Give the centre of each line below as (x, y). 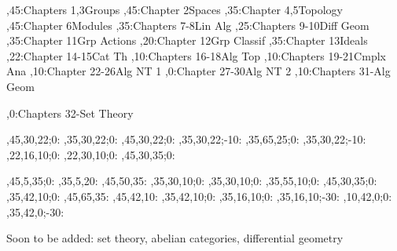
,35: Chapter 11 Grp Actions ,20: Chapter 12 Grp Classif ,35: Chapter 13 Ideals (187, 40)
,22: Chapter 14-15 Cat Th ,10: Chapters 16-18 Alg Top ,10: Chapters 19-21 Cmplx (196, 55)
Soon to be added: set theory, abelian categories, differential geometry (175, 238)
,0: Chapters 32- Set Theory (70, 113)
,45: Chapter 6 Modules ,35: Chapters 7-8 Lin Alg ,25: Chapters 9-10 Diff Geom (188, 25)
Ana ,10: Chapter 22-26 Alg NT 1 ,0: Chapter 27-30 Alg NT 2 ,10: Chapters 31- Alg (198, 71)
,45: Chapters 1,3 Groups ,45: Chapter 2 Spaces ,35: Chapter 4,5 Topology (175, 9)
